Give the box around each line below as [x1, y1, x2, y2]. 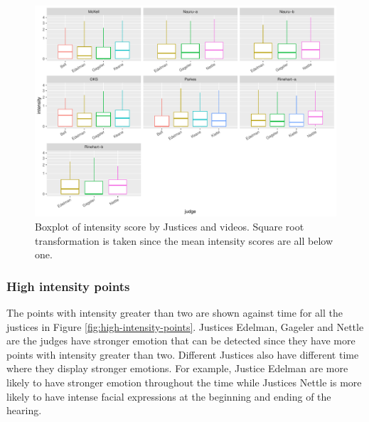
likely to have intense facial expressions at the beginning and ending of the [6, 389, 331, 403]
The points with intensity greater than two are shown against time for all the [6, 305, 343, 320]
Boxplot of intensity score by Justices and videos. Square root [35, 219, 304, 234]
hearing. [6, 403, 42, 418]
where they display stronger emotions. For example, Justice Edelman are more [6, 361, 348, 376]
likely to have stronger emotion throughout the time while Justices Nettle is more [6, 375, 362, 390]
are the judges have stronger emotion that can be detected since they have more [6, 333, 355, 348]
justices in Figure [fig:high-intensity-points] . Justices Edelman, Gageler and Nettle [6, 319, 364, 334]
